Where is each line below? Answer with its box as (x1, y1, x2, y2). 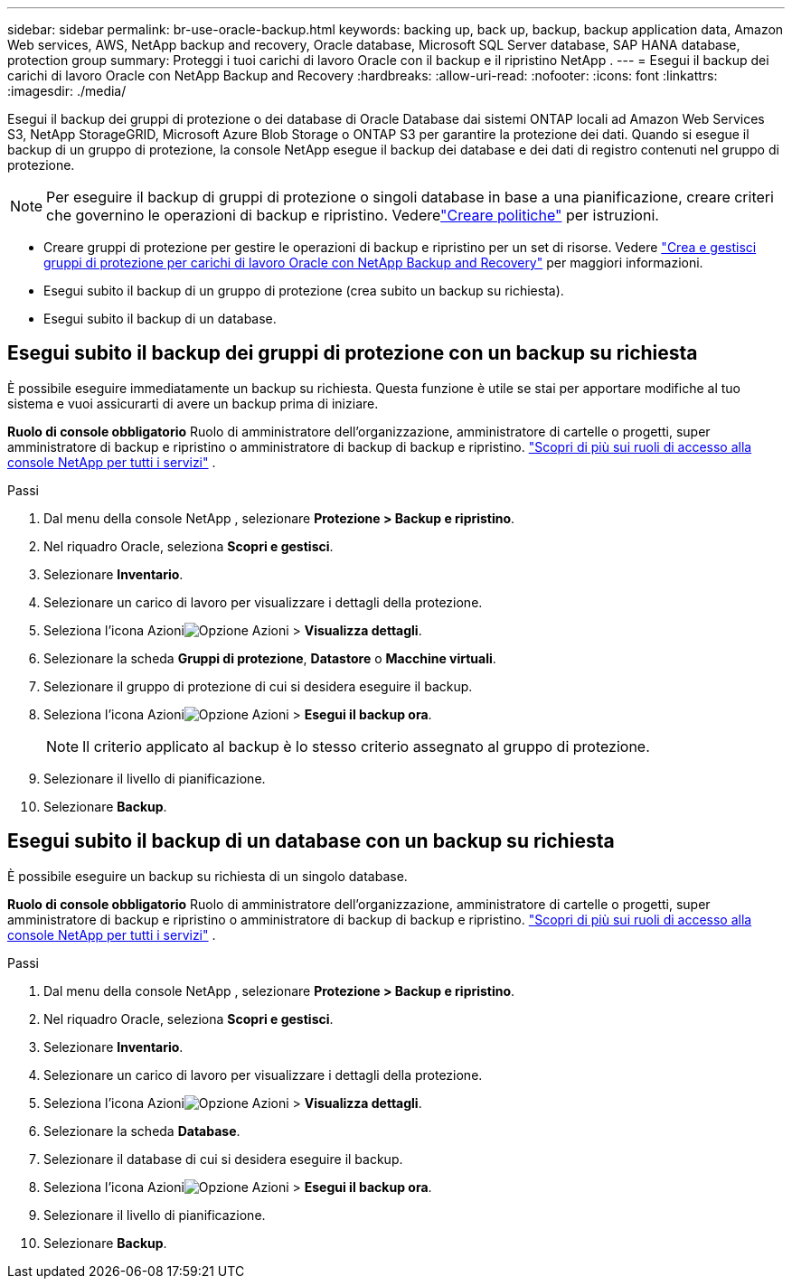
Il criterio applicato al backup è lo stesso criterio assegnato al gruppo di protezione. (82, 737, 650, 756)
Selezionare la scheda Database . (43, 1122, 240, 1139)
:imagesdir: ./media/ (7, 83, 127, 99)
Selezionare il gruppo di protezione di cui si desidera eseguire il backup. (43, 678, 473, 694)
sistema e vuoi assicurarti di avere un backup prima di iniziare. (7, 395, 379, 411)
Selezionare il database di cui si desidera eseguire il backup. (43, 1150, 403, 1167)
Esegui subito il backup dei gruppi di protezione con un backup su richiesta (7, 342, 698, 365)
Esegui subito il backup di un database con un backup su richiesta (7, 830, 615, 853)
